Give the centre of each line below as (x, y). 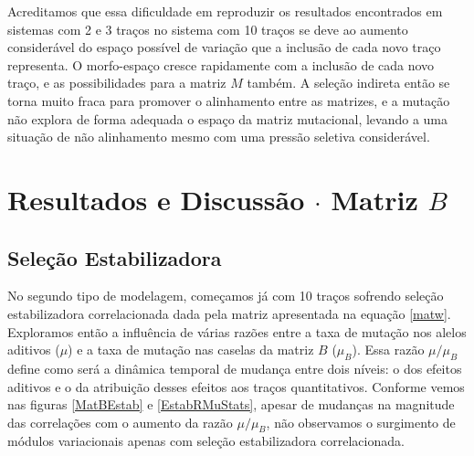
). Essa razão (388, 350)
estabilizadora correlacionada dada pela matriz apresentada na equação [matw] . (229, 313)
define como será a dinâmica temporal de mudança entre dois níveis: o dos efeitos (235, 368)
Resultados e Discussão (156, 199)
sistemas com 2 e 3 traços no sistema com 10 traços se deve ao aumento (208, 29)
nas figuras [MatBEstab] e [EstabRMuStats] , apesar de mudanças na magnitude (231, 404)
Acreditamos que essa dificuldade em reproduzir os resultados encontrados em (225, 11)
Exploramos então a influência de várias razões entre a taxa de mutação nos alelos (237, 331)
